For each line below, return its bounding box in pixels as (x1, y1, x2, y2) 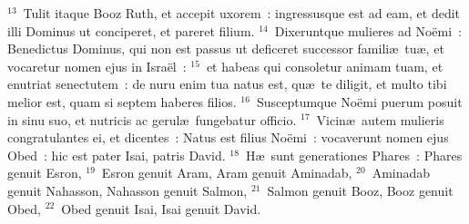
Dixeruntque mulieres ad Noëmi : (274, 21, 462, 40)
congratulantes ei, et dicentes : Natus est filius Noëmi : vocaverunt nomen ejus (7, 128, 449, 147)
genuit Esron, (7, 163, 82, 182)
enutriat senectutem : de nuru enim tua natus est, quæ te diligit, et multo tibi (7, 74, 447, 93)
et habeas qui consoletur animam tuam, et (206, 56, 444, 75)
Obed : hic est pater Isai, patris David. (7, 145, 226, 164)
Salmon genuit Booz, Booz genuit (267, 180, 454, 200)
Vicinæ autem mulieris (316, 110, 444, 129)
